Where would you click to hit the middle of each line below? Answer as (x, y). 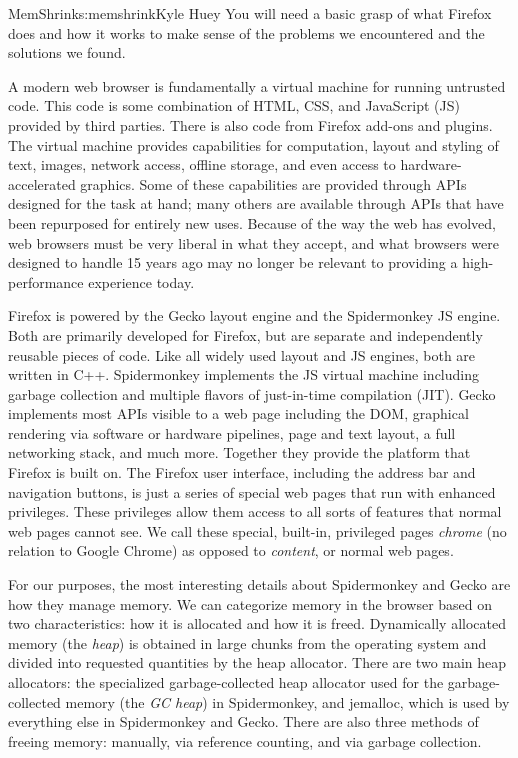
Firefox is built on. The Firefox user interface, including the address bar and (242, 472)
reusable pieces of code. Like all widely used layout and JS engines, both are (242, 354)
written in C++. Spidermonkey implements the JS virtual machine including (243, 374)
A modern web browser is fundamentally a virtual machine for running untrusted (257, 85)
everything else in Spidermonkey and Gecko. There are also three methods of (243, 721)
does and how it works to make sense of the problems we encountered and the (246, 32)
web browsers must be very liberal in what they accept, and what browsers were (253, 242)
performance (46, 281)
